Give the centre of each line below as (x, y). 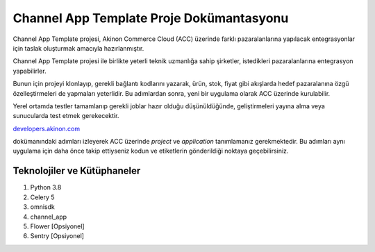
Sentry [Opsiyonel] (57, 236)
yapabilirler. (30, 71)
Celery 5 (42, 197)
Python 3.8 (46, 187)
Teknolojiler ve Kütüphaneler (77, 171)
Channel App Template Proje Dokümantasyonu (151, 18)
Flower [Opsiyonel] (57, 226)
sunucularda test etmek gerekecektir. (66, 116)
